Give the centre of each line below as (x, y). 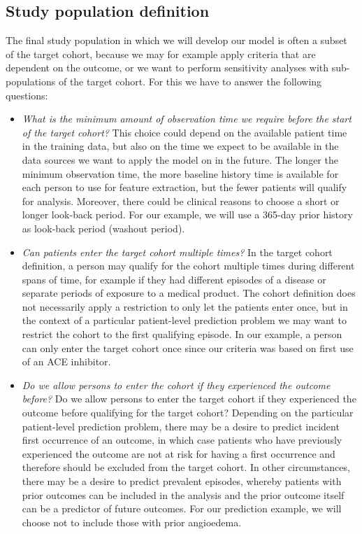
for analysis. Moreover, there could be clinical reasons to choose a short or (181, 201)
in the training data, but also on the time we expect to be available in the (180, 146)
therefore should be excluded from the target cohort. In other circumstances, (186, 467)
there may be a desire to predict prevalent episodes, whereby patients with (182, 481)
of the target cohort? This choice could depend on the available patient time (184, 132)
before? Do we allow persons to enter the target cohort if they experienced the (189, 399)
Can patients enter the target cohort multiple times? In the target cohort (177, 252)
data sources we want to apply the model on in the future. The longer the (180, 159)
